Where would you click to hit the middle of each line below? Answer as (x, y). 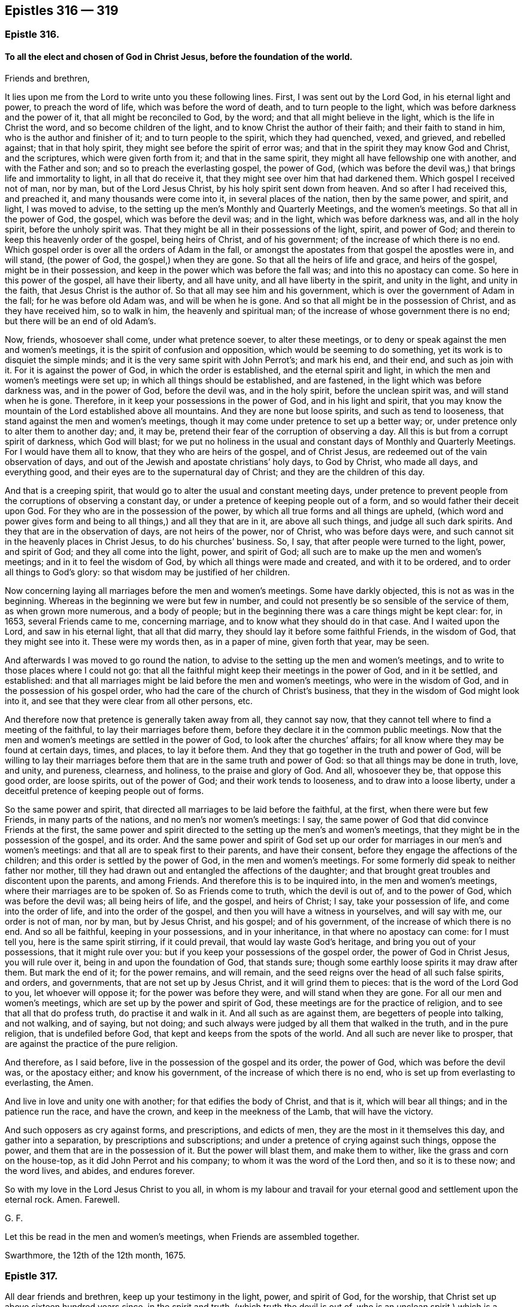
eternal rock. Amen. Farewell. (63, 1199)
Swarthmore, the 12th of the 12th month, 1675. (95, 1255)
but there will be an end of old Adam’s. (81, 321)
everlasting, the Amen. (49, 1082)
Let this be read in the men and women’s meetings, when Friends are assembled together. (182, 1236)
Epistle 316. (32, 34)
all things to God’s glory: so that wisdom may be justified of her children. (148, 572)
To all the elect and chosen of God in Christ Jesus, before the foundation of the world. (179, 57)
